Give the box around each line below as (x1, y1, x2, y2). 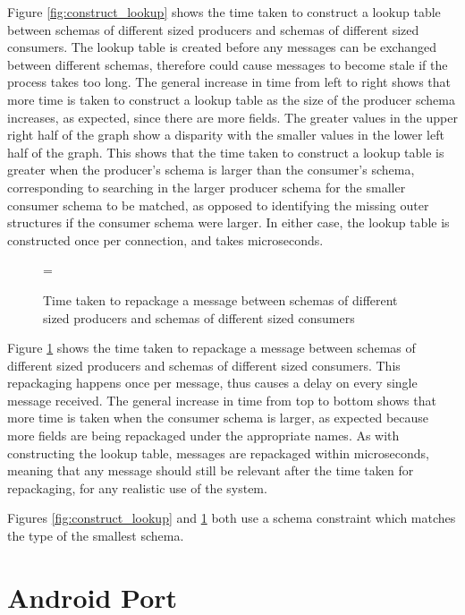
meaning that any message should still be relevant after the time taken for (7, 461, 414, 480)
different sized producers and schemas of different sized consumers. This (7, 355, 401, 374)
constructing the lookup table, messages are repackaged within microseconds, (7, 443, 429, 462)
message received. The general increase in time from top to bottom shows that (7, 390, 436, 409)
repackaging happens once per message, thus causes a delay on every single (7, 373, 418, 392)
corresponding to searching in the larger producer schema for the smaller (7, 177, 406, 196)
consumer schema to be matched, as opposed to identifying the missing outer (7, 195, 429, 214)
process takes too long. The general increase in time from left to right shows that (7, 73, 452, 91)
